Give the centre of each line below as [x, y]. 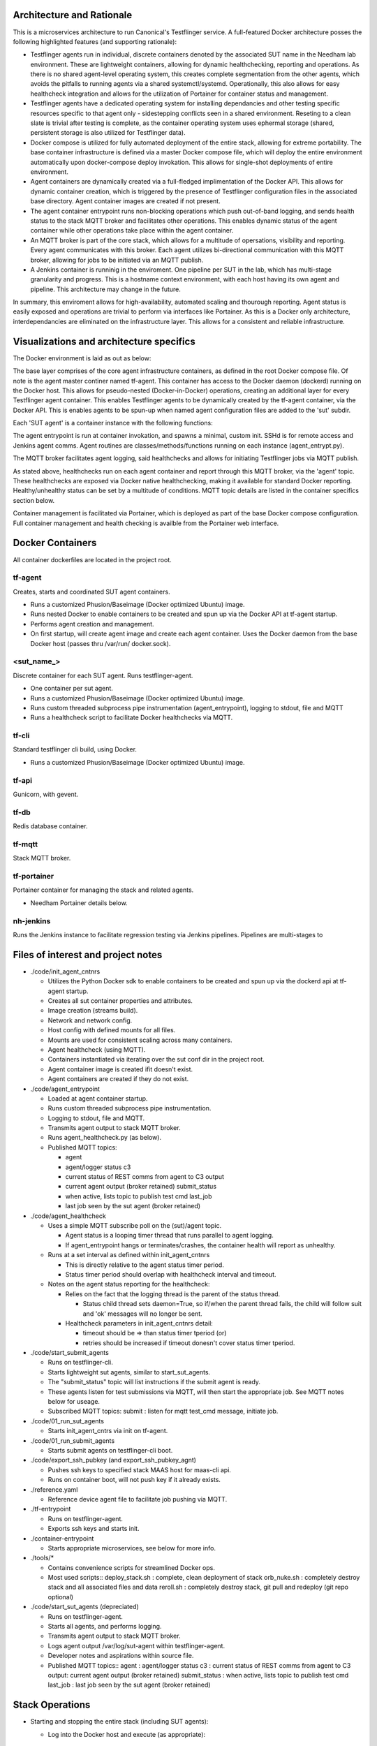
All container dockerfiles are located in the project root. [92, 559]
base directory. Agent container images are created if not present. [125, 201]
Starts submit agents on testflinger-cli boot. [110, 1450]
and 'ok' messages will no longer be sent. [142, 1314]
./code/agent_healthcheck [68, 1216]
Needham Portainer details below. [79, 903]
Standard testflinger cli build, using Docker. [75, 749]
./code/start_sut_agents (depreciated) [84, 1607]
